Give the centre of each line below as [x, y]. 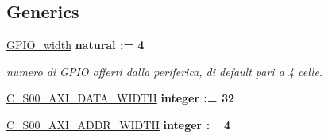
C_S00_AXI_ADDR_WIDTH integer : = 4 [119, 124]
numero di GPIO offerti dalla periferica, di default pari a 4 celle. [165, 71]
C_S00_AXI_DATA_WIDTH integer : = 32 [120, 98]
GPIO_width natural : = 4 [75, 45]
